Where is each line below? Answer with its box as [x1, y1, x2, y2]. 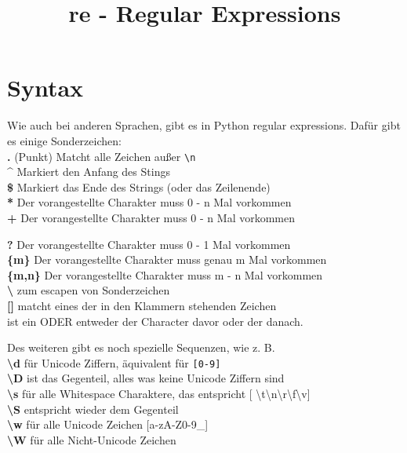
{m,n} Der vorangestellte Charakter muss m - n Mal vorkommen [7, 266, 323, 283]
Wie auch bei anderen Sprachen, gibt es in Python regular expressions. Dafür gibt [7, 117, 401, 133]
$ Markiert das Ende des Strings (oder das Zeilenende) [7, 178, 271, 195]
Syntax [7, 71, 84, 104]
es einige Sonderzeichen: [7, 132, 122, 148]
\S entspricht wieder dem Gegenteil [7, 400, 179, 417]
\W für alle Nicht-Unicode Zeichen [7, 431, 176, 448]
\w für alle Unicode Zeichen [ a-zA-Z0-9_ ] [7, 416, 209, 433]
